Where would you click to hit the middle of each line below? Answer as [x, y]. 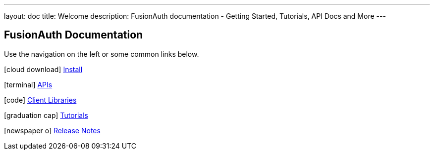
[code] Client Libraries [40, 100]
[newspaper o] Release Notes [52, 130]
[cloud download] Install [43, 69]
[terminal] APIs [28, 84]
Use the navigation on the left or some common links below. [102, 54]
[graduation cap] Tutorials [46, 115]
